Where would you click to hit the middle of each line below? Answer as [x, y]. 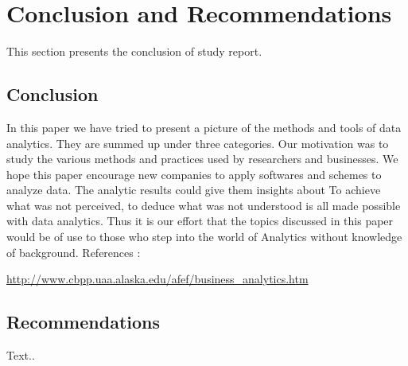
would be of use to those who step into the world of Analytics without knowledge [204, 237]
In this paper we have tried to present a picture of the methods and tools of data [204, 127]
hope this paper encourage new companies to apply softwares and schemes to [194, 174]
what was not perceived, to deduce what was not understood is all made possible [204, 205]
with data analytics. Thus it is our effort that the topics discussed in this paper [200, 221]
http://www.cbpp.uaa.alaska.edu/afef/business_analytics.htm [157, 279]
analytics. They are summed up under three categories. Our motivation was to [198, 143]
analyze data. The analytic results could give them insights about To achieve [194, 190]
